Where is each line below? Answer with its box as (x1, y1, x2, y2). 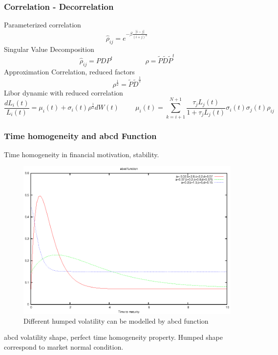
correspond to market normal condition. (4, 341, 124, 352)
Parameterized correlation (4, 20, 81, 30)
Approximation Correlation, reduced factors (4, 66, 135, 76)
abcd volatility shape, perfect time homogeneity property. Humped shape (4, 332, 223, 342)
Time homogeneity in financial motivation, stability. (4, 149, 159, 159)
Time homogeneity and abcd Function (4, 130, 157, 142)
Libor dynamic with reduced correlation (4, 87, 123, 97)
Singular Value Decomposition (4, 44, 94, 54)
